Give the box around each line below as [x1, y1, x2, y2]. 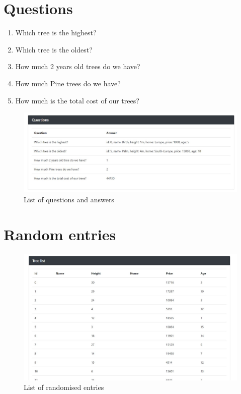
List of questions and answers [24, 194, 114, 204]
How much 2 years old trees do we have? [15, 61, 140, 72]
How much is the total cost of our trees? [15, 95, 139, 105]
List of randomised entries [24, 382, 104, 392]
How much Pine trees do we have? [15, 78, 121, 88]
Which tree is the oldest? [15, 44, 93, 54]
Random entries [4, 223, 116, 244]
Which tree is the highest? [15, 27, 97, 38]
